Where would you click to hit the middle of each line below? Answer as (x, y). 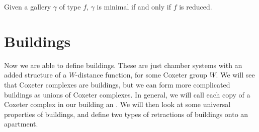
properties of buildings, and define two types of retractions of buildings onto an (126, 114)
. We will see (235, 75)
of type (70, 6)
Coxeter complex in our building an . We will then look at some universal (117, 104)
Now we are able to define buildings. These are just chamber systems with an (123, 65)
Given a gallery (28, 6)
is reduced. (196, 6)
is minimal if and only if (134, 6)
